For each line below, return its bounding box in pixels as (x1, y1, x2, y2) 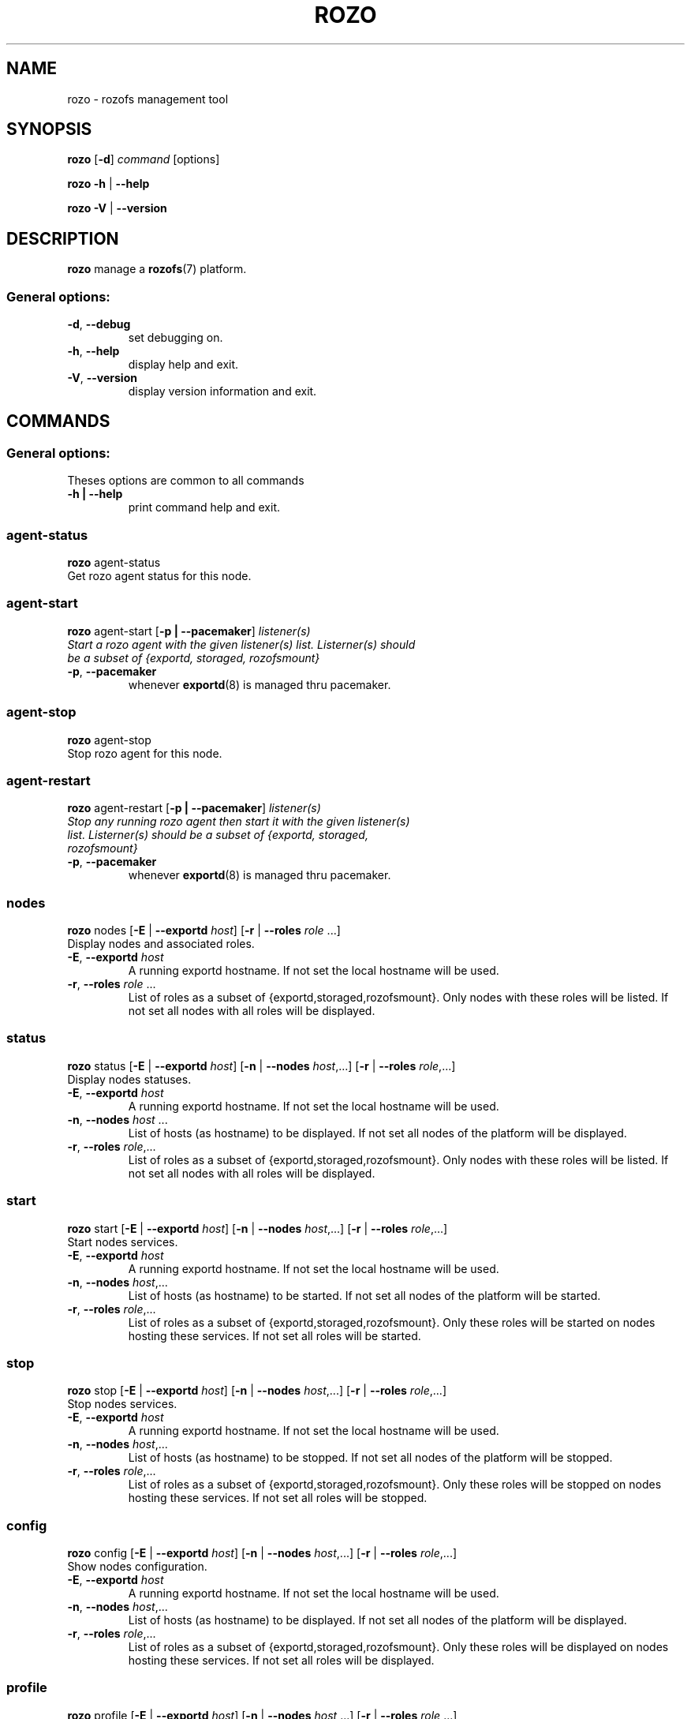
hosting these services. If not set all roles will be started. (128, 1328, 421, 1343)
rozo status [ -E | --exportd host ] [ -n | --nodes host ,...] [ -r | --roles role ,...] (67, 1058, 456, 1073)
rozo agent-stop (67, 732, 151, 747)
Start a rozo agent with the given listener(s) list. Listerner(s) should (67, 637, 416, 651)
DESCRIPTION (6, 228, 119, 249)
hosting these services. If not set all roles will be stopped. (128, 1491, 428, 1505)
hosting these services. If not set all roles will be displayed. (128, 1653, 435, 1667)
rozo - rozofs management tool (67, 92, 229, 106)
